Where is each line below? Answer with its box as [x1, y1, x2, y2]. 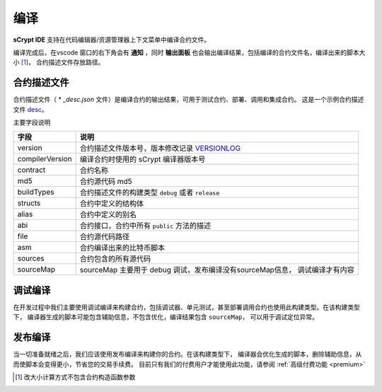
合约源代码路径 [79, 232, 130, 242]
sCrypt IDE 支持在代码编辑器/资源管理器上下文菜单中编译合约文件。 [13, 35, 211, 44]
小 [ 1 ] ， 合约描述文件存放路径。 [13, 58, 105, 67]
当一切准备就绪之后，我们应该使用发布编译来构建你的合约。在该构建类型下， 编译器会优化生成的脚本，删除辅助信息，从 [13, 350, 362, 359]
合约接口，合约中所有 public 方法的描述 [79, 221, 212, 231]
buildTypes [17, 188, 54, 197]
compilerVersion [17, 154, 72, 164]
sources [17, 253, 45, 263]
